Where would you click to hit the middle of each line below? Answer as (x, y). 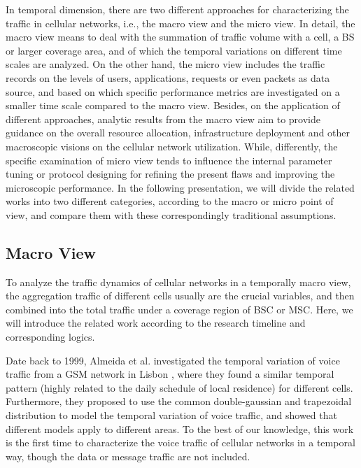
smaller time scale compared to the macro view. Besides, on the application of (173, 105)
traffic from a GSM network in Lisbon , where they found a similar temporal (170, 374)
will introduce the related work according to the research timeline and (156, 323)
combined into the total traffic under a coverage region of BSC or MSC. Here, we (179, 309)
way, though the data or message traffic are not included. (128, 456)
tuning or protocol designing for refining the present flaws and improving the (170, 174)
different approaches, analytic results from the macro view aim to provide (163, 119)
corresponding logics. (50, 337)
